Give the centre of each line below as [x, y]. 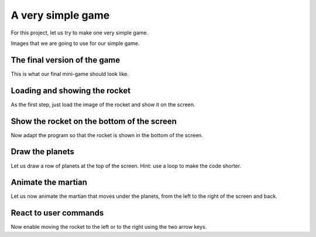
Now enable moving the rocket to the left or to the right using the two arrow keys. [109, 227]
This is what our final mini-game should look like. [70, 74]
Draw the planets [42, 152]
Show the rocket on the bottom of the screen [94, 121]
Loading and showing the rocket [71, 90]
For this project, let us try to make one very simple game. [80, 33]
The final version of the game [66, 60]
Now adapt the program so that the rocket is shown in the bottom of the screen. [107, 135]
